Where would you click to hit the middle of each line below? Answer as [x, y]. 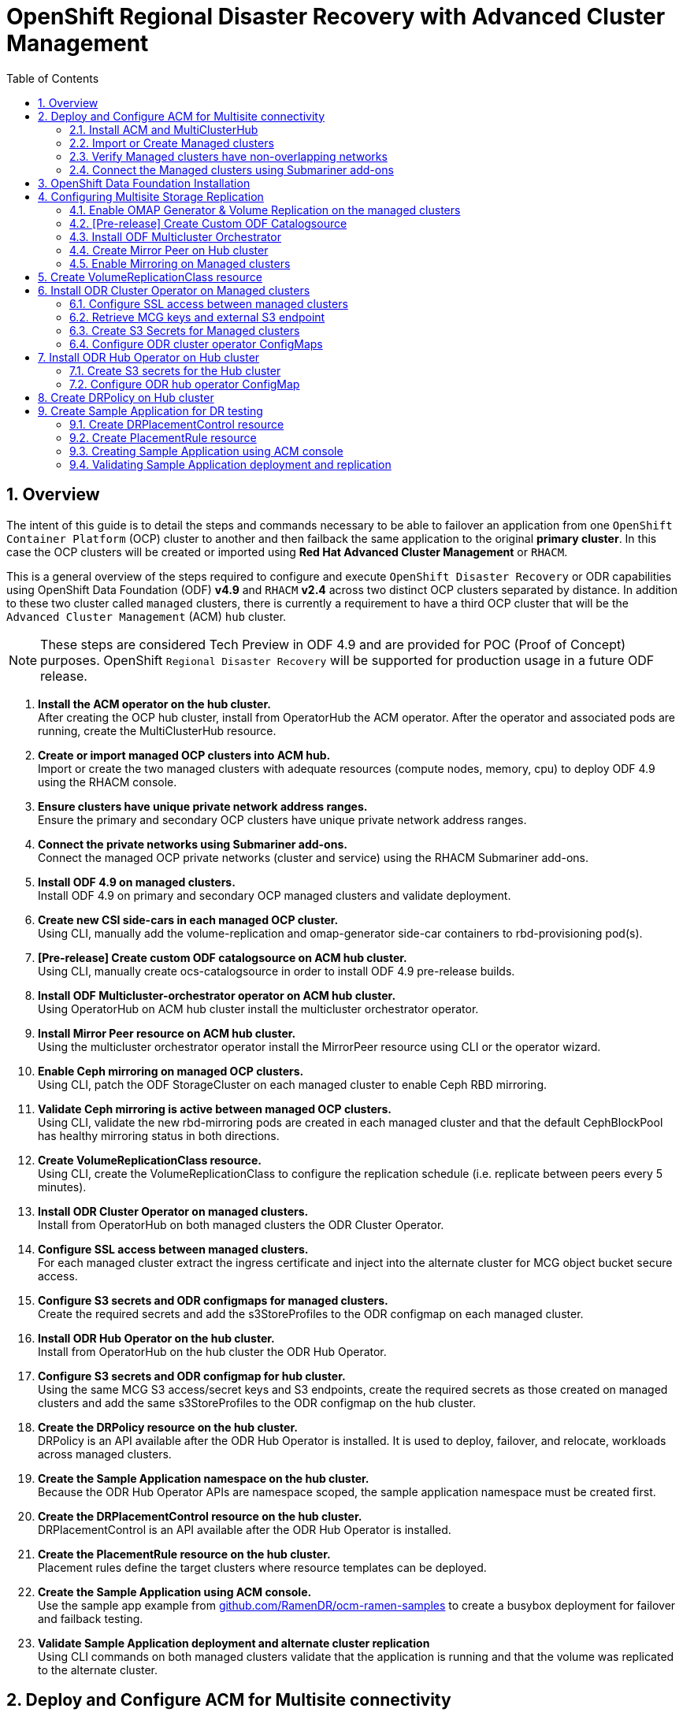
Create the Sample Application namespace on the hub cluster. [204, 1478]
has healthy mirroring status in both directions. [159, 1135]
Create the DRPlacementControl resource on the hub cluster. [200, 1516]
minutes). [62, 1187]
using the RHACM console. [108, 782]
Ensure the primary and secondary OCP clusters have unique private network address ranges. [282, 819]
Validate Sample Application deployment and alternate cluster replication [234, 1643]
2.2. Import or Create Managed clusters [172, 143]
